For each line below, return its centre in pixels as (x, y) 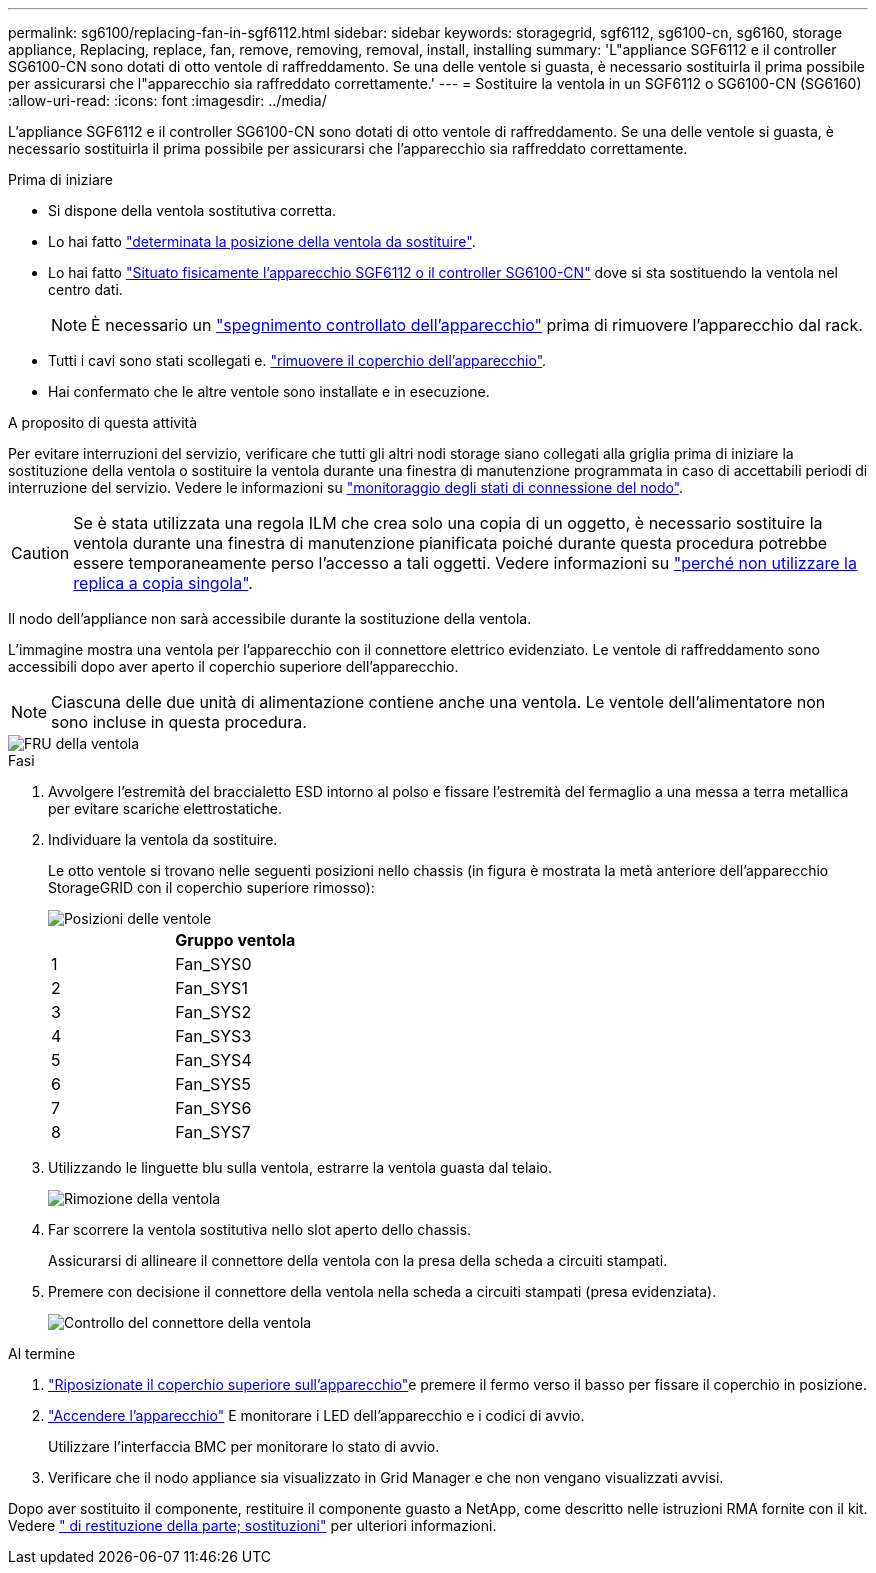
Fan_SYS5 (213, 1084)
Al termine (42, 1353)
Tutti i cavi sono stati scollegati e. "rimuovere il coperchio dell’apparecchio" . (297, 360)
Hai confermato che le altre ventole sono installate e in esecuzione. (269, 391)
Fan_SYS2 (213, 1012)
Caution (40, 553)
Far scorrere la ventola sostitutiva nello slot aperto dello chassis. (260, 1229)
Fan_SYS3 (213, 1036)
